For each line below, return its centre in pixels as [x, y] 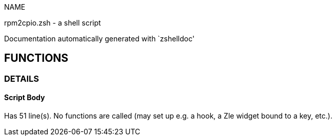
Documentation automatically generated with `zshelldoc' [100, 39]
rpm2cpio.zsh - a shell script [53, 23]
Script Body [25, 98]
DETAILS [22, 78]
